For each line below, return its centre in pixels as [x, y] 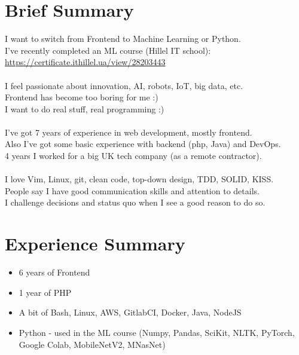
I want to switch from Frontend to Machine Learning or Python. [123, 39]
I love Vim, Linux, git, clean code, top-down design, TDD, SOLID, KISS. [139, 179]
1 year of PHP [45, 292]
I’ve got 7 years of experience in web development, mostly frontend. [129, 132]
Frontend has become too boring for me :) [82, 97]
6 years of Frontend [54, 272]
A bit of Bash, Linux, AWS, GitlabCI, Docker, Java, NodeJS [130, 312]
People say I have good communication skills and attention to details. [132, 190]
